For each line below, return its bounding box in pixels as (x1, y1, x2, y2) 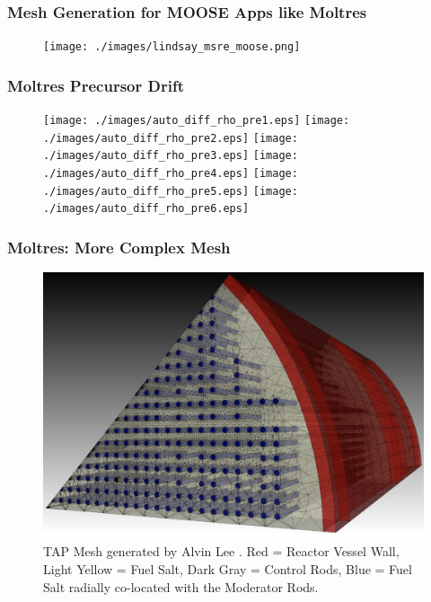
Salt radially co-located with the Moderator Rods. (43, 577, 319, 596)
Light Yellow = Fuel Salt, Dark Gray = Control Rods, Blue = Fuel (43, 559, 412, 578)
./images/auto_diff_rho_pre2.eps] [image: (43, 131, 298, 145)
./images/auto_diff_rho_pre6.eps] (43, 202, 250, 216)
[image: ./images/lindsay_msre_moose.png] (43, 40, 301, 54)
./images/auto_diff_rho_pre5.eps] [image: (43, 184, 298, 198)
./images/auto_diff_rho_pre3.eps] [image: (43, 149, 298, 163)
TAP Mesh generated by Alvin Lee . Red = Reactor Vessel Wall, (43, 542, 400, 561)
